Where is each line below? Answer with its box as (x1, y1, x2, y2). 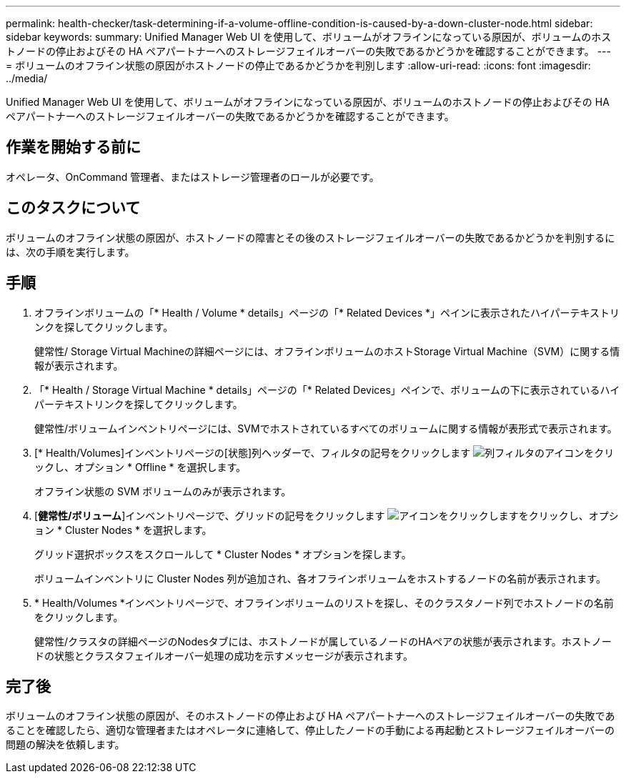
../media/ (6, 72, 48, 84)
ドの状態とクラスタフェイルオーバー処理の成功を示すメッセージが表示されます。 (34, 649, 413, 662)
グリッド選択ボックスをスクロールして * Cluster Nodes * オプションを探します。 (34, 547, 412, 560)
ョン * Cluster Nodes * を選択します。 (34, 523, 212, 536)
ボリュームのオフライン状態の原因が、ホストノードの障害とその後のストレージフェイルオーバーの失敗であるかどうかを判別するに (6, 231, 615, 244)
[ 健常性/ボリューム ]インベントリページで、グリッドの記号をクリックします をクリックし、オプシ (34, 509, 619, 522)
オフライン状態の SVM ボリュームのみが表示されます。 (34, 485, 292, 497)
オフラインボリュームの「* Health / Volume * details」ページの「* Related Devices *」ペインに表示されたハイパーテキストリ (34, 306, 620, 319)
